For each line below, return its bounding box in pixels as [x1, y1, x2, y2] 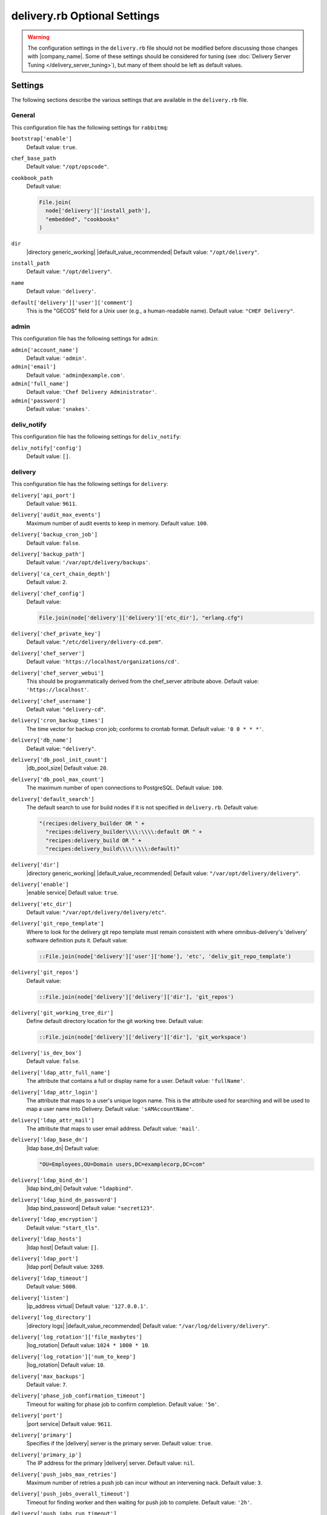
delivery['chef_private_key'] [11, 630, 101, 637]
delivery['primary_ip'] [11, 1451, 82, 1458]
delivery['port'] [11, 1412, 63, 1419]
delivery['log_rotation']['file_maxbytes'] [11, 1334, 142, 1340]
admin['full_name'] [11, 381, 69, 387]
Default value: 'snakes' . [26, 405, 90, 413]
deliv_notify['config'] [11, 444, 82, 451]
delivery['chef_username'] [11, 698, 91, 704]
